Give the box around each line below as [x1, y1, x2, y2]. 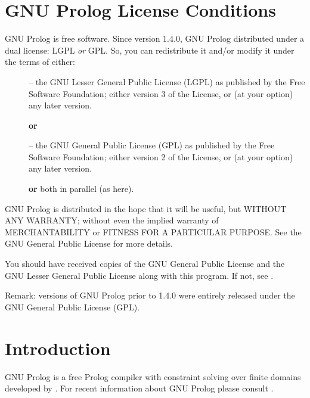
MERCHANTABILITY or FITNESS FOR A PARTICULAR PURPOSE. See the [5, 225, 302, 238]
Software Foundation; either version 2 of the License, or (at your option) [29, 150, 293, 163]
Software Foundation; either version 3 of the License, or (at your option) [29, 87, 293, 99]
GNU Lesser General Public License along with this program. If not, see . [5, 269, 274, 281]
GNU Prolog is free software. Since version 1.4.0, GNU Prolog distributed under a [5, 32, 305, 45]
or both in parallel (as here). [29, 182, 134, 195]
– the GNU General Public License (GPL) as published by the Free [29, 139, 275, 151]
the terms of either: [5, 55, 75, 68]
